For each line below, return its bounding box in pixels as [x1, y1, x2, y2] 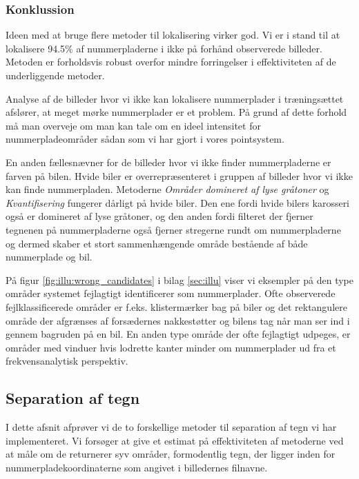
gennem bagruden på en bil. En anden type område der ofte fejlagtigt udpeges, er [6, 327, 351, 341]
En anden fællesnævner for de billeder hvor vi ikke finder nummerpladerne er [6, 154, 331, 169]
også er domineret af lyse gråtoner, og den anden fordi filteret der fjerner [6, 209, 313, 223]
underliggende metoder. [6, 68, 105, 82]
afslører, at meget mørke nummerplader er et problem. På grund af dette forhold [6, 105, 347, 119]
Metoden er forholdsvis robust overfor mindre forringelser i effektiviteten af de [6, 54, 336, 69]
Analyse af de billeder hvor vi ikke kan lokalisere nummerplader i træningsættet [6, 91, 344, 105]
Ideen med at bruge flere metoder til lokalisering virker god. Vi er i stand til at [6, 28, 340, 42]
